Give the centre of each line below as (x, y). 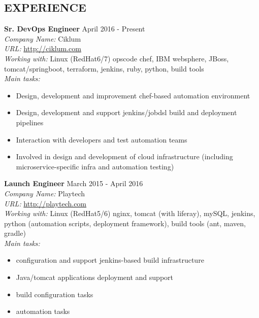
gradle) (15, 233)
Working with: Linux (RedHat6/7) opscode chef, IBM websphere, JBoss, (117, 58)
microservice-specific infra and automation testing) (95, 166)
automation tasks (43, 311)
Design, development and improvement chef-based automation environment (133, 95)
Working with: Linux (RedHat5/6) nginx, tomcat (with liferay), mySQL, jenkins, (130, 213)
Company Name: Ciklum (43, 38)
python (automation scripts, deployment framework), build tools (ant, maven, (125, 223)
